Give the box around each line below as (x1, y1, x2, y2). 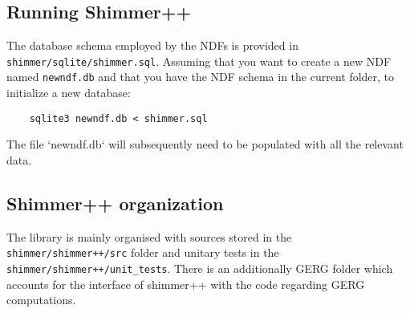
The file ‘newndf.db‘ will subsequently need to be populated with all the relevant (6, 136, 404, 152)
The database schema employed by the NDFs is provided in (6, 37, 298, 54)
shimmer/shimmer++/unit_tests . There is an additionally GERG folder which (6, 260, 393, 276)
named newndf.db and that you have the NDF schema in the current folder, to (6, 68, 395, 85)
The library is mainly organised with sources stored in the (6, 228, 292, 245)
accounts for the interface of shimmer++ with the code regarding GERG (6, 275, 365, 292)
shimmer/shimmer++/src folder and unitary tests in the (6, 244, 279, 261)
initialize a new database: (6, 84, 131, 101)
